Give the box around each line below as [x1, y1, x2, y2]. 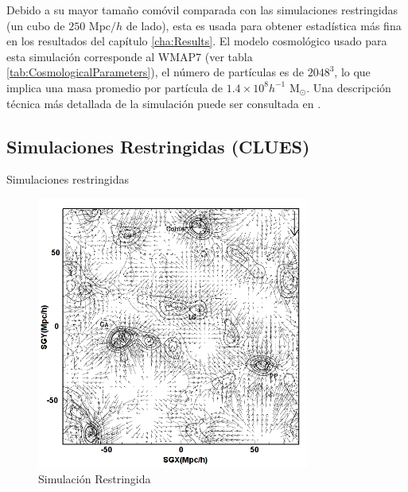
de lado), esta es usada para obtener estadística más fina [126, 17, 402, 33]
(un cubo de [6, 17, 65, 33]
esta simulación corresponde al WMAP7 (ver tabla [6, 48, 253, 64]
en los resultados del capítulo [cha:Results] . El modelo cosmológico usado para [6, 33, 387, 49]
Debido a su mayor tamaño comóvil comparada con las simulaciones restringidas [6, 2, 398, 17]
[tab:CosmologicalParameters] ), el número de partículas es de [6, 64, 304, 80]
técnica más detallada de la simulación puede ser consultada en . [6, 95, 321, 111]
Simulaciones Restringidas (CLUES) [6, 134, 310, 158]
